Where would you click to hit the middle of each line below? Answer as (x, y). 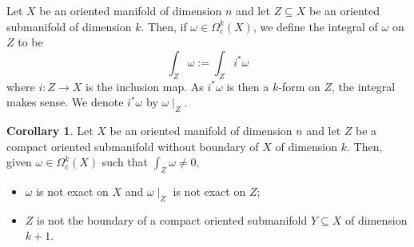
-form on (299, 86)
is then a (248, 86)
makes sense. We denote (65, 102)
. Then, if (164, 26)
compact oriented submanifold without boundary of (133, 146)
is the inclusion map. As (145, 86)
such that (125, 162)
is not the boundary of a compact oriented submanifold (172, 219)
